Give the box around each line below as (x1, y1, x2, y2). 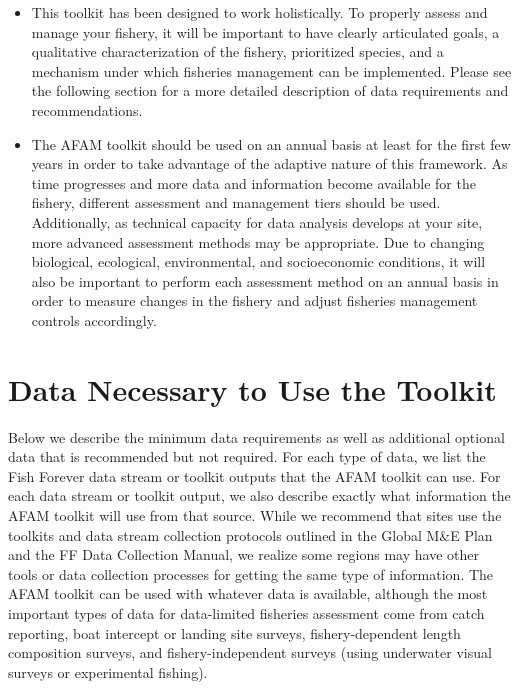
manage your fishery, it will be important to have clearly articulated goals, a (31, 21, 500, 42)
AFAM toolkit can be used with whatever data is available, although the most (8, 583, 488, 604)
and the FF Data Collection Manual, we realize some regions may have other (8, 544, 479, 565)
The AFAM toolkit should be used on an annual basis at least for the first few (31, 133, 511, 154)
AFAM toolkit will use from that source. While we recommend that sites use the (8, 505, 502, 525)
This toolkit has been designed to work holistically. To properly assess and (31, 2, 488, 22)
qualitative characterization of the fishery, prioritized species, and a (31, 41, 444, 62)
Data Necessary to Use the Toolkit (8, 368, 497, 409)
